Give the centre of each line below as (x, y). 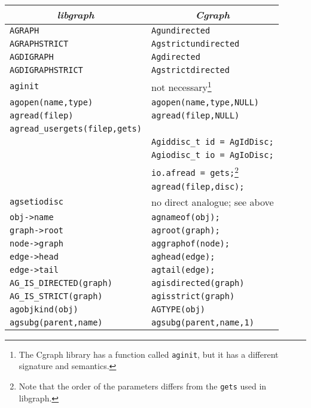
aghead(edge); (183, 256)
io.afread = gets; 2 (195, 171)
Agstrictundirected (195, 44)
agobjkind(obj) (44, 309)
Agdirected (176, 57)
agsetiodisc (37, 202)
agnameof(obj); (185, 217)
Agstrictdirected (190, 70)
